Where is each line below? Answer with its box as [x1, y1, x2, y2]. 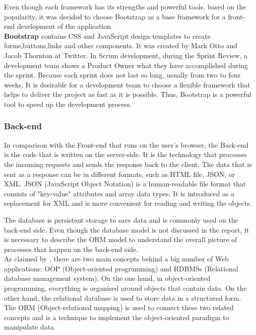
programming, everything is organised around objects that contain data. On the [4, 283, 247, 293]
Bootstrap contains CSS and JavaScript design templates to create [4, 30, 211, 41]
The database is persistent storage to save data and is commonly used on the [4, 214, 238, 225]
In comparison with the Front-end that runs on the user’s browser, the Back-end [4, 139, 249, 150]
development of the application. [17, 21, 113, 31]
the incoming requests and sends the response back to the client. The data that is [4, 159, 252, 169]
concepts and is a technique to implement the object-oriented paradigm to [4, 312, 229, 322]
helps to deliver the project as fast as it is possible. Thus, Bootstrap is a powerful [4, 89, 252, 99]
